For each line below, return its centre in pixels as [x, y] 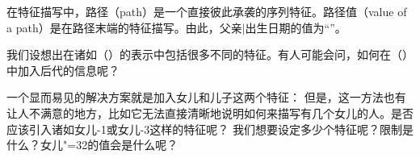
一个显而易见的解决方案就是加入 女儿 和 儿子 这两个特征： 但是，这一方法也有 [206, 97]
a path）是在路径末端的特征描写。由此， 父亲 [124, 27]
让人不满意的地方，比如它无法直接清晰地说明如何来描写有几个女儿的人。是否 [210, 112]
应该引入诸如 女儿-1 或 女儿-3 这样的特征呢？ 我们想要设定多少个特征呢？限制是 [210, 129]
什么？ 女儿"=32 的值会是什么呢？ [92, 145]
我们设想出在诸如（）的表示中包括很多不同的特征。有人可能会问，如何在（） [210, 54]
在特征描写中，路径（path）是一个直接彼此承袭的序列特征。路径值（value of [207, 11]
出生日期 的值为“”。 [296, 27]
